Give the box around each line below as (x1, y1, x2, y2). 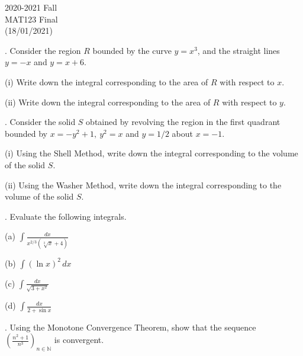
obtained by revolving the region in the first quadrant (86, 116, 281, 128)
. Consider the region (5, 44, 81, 56)
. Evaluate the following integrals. (5, 210, 127, 222)
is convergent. (54, 333, 104, 346)
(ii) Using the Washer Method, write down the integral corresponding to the (5, 178, 282, 191)
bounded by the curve (92, 44, 172, 56)
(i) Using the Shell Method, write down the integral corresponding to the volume (5, 147, 298, 159)
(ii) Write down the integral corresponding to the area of (5, 95, 211, 108)
